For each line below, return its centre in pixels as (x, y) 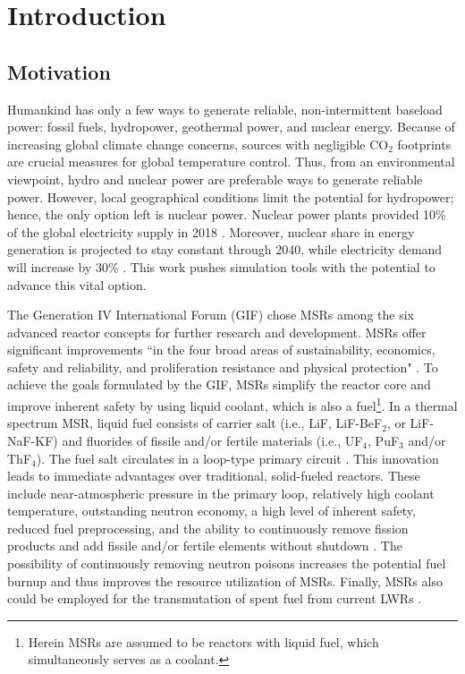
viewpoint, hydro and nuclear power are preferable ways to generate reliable (215, 179)
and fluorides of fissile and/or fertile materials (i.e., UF (212, 440)
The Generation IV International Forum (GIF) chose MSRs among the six (211, 315)
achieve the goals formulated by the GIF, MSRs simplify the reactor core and (219, 384)
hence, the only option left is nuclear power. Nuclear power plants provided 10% (227, 214)
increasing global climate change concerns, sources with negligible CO (198, 144)
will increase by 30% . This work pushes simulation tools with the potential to (221, 266)
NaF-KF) (33, 440)
